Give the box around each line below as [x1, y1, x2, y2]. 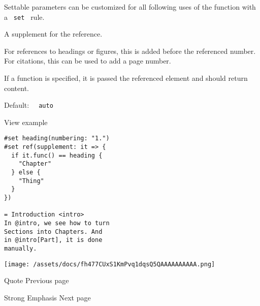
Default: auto [4, 100, 53, 110]
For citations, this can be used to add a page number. [4, 55, 171, 66]
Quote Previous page [4, 275, 69, 286]
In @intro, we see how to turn [4, 220, 110, 227]
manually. [4, 245, 37, 252]
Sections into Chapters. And [4, 228, 103, 235]
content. [4, 82, 29, 93]
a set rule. [4, 11, 45, 22]
